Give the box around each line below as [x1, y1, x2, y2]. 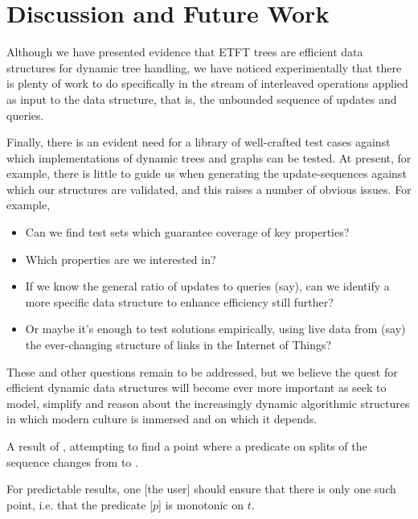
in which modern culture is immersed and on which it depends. [6, 410, 318, 427]
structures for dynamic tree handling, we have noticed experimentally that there [6, 59, 402, 76]
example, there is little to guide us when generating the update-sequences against [6, 165, 407, 182]
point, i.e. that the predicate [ [6, 496, 154, 513]
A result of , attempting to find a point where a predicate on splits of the [6, 438, 367, 454]
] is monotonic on [158, 496, 244, 513]
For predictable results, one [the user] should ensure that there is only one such [6, 480, 396, 497]
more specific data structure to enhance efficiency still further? [25, 293, 334, 310]
